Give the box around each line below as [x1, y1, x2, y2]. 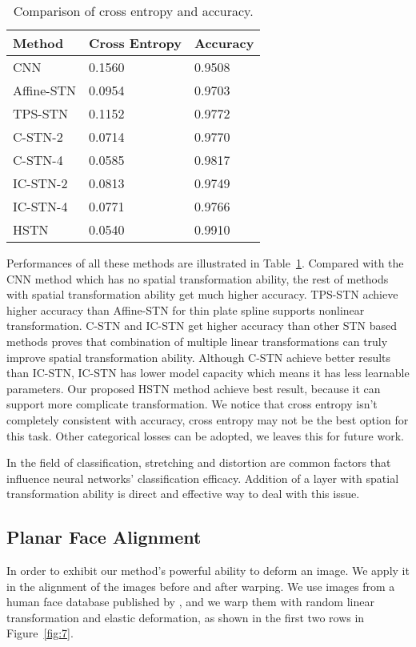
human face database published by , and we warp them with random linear [6, 593, 374, 610]
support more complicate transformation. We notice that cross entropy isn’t [6, 396, 378, 412]
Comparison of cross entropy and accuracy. [13, 2, 254, 20]
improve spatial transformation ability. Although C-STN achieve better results [6, 348, 391, 365]
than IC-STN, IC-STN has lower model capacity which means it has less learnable [6, 364, 410, 381]
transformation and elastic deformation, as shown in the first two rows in [6, 609, 365, 625]
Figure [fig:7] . [6, 625, 74, 641]
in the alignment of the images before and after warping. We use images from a [6, 577, 395, 594]
